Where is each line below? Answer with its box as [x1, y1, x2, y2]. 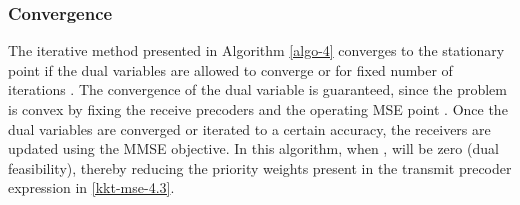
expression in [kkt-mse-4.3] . [8, 177, 175, 198]
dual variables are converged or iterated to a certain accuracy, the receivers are [8, 118, 491, 139]
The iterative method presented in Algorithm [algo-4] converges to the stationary [8, 40, 505, 61]
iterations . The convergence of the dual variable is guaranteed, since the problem [8, 79, 507, 100]
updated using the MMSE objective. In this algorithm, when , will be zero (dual [8, 138, 499, 159]
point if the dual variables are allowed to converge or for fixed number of [8, 59, 453, 80]
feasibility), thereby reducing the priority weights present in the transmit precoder [8, 157, 512, 178]
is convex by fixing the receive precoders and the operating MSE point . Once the [8, 99, 508, 119]
